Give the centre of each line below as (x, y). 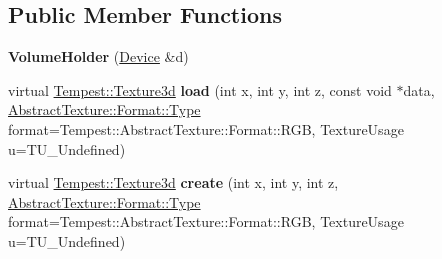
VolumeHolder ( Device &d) (98, 56)
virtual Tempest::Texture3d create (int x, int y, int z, (173, 182)
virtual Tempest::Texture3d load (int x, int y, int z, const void (200, 89)
